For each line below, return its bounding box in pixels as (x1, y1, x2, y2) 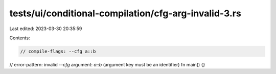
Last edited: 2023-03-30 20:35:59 (9, 26, 82, 32)
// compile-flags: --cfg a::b (20, 48, 96, 54)
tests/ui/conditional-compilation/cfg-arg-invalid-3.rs (9, 8, 241, 19)
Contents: (9, 35, 30, 41)
